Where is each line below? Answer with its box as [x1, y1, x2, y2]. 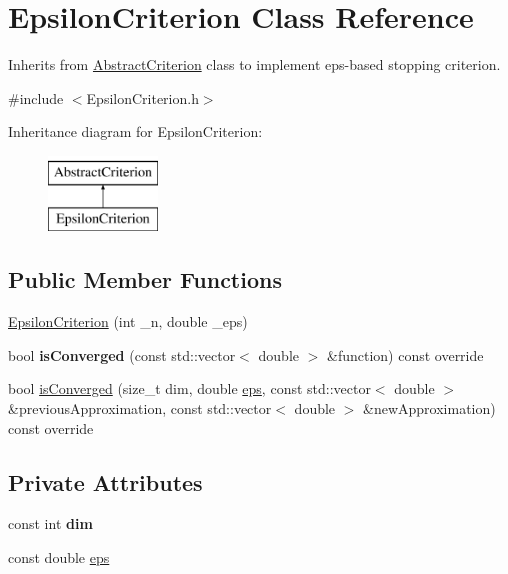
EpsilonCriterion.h [86, 87, 199, 108]
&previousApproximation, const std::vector [8, 398, 272, 419]
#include [8, 87, 64, 108]
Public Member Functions [8, 264, 282, 295]
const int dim [8, 513, 93, 534]
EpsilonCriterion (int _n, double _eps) [8, 311, 248, 332]
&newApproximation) [363, 398, 496, 419]
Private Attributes [8, 466, 203, 497]
